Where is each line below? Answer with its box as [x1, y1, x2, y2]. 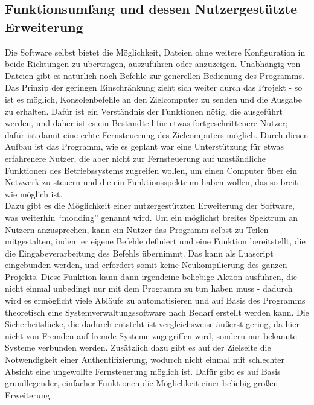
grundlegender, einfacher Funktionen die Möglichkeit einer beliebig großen [5, 377, 278, 389]
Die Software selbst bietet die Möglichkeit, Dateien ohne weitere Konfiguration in [5, 45, 306, 58]
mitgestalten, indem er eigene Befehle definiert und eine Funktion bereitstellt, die [5, 235, 306, 247]
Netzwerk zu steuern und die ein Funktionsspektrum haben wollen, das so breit [5, 176, 298, 188]
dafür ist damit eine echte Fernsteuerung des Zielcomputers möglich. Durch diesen [5, 128, 309, 141]
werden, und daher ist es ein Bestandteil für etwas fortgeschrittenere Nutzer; [5, 116, 288, 129]
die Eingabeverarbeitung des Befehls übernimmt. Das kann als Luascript [5, 246, 274, 259]
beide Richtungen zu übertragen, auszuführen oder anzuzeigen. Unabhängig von [5, 57, 301, 70]
